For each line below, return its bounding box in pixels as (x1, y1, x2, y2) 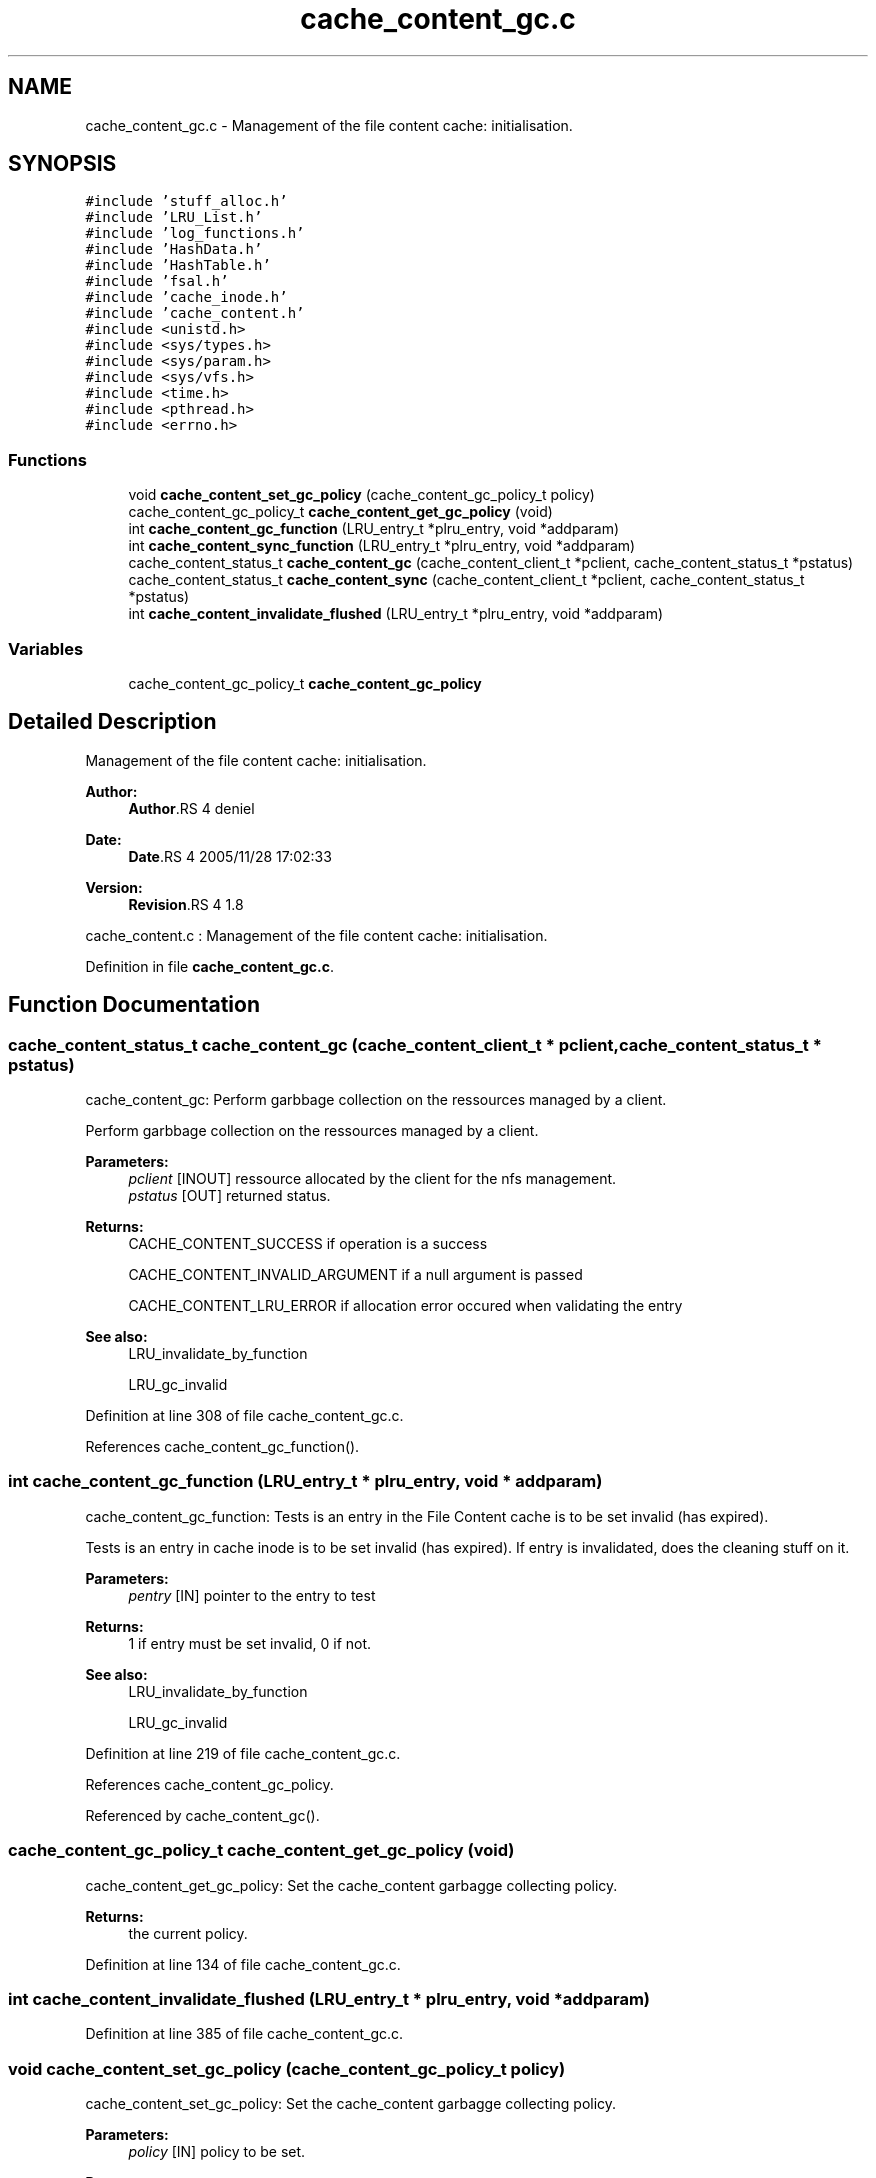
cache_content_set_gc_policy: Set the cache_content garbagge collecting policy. (85, 2095, 617, 2112)
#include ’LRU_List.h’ (85, 209, 263, 226)
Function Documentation (8, 992, 260, 1018)
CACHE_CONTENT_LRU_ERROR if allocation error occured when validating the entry (128, 1297, 683, 1314)
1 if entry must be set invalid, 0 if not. (128, 1634, 372, 1652)
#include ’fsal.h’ (85, 273, 229, 290)
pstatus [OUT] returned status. (128, 1187, 331, 1204)
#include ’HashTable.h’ (85, 257, 271, 274)
